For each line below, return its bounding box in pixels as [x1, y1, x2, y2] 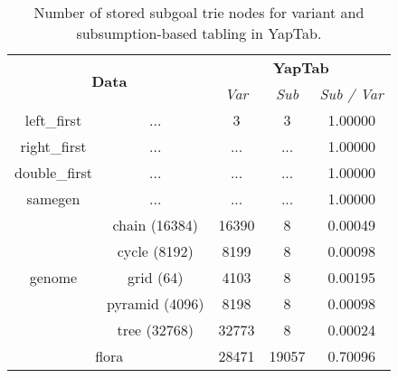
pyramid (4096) [106, 293, 204, 314]
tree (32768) [117, 319, 194, 340]
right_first [20, 136, 87, 156]
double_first [14, 162, 92, 183]
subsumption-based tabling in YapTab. [76, 23, 322, 43]
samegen [26, 188, 81, 209]
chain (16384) [112, 214, 199, 235]
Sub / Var [319, 83, 384, 104]
